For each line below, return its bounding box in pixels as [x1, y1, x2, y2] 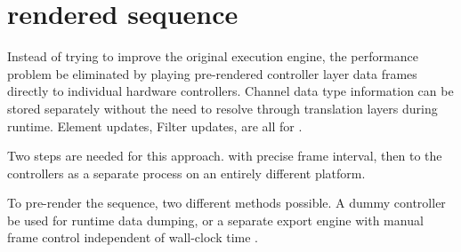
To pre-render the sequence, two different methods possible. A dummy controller [7, 193, 446, 212]
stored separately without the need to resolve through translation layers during [7, 98, 438, 117]
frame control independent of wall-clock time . [7, 228, 259, 247]
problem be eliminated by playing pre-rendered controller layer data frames [7, 64, 417, 83]
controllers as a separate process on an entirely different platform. [7, 163, 366, 182]
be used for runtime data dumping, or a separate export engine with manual [7, 210, 424, 229]
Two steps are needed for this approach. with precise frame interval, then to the [7, 146, 442, 165]
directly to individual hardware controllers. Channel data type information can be [7, 82, 454, 100]
